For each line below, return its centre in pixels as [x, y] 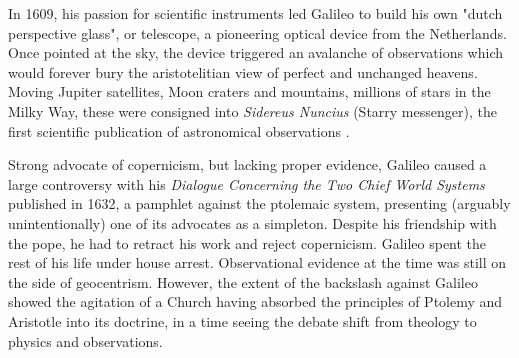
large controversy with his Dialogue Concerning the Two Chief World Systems [246, 183]
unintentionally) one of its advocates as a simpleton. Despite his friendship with [252, 222]
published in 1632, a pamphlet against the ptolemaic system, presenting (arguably [259, 203]
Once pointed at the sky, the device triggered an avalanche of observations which [255, 52]
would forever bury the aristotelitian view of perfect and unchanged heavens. [243, 71]
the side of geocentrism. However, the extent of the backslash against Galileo [243, 281]
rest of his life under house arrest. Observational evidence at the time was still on [257, 262]
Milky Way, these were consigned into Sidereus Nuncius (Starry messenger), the [252, 110]
